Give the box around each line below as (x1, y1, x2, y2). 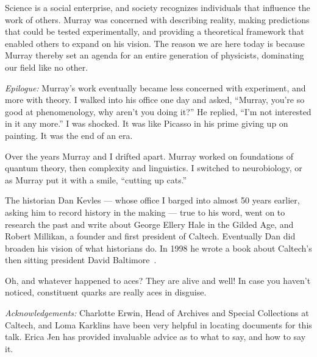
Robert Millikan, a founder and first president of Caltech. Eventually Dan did (5, 230, 296, 242)
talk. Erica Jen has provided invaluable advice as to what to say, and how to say (5, 330, 306, 343)
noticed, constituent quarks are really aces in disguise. (5, 286, 207, 299)
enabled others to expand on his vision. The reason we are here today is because (5, 37, 305, 49)
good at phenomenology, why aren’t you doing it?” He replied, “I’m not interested (5, 105, 312, 118)
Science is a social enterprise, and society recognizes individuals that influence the (5, 1, 310, 13)
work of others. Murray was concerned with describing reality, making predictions (5, 13, 310, 26)
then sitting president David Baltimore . (5, 253, 157, 266)
